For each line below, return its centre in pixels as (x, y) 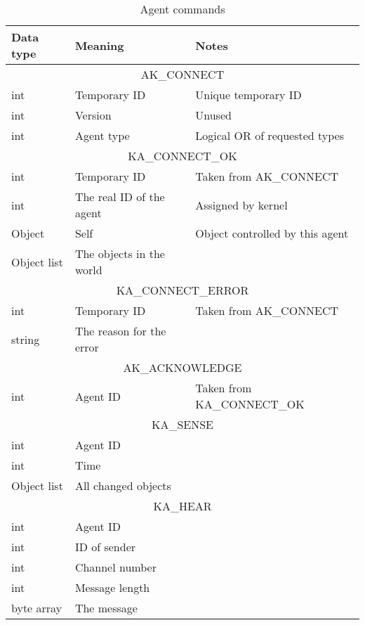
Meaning (99, 45)
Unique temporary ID (248, 95)
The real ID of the (120, 196)
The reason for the (120, 331)
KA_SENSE (182, 424)
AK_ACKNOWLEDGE (182, 367)
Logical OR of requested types (270, 135)
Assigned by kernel (241, 205)
